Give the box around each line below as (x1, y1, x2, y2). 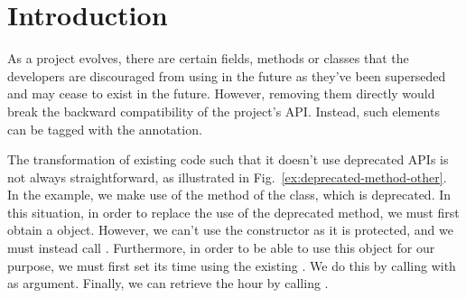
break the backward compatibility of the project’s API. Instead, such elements (7, 101, 440, 120)
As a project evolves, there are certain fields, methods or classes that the (7, 49, 409, 68)
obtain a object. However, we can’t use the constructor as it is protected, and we (7, 220, 453, 239)
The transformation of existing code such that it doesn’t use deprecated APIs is (7, 150, 449, 169)
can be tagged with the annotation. (7, 119, 202, 138)
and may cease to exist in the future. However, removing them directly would (7, 84, 435, 103)
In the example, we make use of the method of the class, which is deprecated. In (7, 185, 452, 204)
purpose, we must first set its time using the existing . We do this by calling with (7, 256, 456, 275)
